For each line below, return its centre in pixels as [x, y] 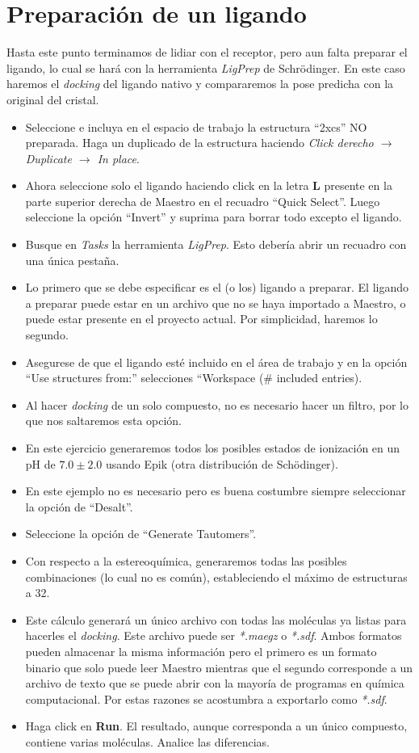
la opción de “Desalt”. [79, 506]
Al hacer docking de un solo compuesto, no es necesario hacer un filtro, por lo [217, 404]
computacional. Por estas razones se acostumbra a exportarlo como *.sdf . [206, 698]
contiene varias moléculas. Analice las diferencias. [147, 741]
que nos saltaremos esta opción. [104, 421]
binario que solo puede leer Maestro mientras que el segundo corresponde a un [219, 667]
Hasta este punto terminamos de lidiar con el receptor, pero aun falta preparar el [207, 52]
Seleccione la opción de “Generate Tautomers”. [141, 534]
